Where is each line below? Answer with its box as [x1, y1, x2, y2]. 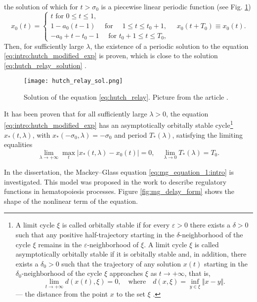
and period [114, 129, 147, 140]
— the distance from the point [15, 289, 108, 299]
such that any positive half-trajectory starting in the [15, 229, 174, 239]
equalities [4, 139, 33, 150]
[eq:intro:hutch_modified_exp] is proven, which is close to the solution [4, 50, 218, 61]
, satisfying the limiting [172, 129, 243, 140]
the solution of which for [4, 1, 78, 11]
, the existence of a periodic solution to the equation [90, 40, 249, 51]
